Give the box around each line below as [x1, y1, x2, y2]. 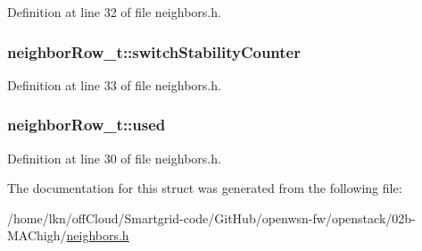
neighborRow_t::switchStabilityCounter [7, 40, 301, 63]
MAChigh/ [7, 226, 67, 245]
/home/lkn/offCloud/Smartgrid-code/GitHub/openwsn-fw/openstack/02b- [7, 208, 416, 227]
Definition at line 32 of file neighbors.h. [7, 3, 221, 21]
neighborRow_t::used [7, 113, 166, 136]
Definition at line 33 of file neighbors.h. [7, 75, 221, 94]
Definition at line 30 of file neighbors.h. [7, 148, 221, 167]
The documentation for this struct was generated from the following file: [7, 179, 402, 197]
